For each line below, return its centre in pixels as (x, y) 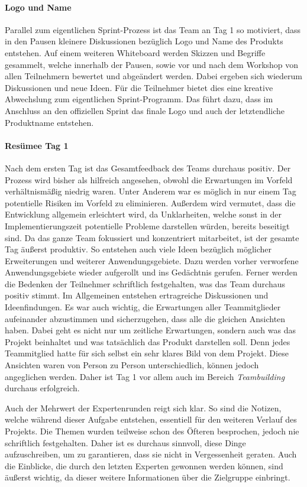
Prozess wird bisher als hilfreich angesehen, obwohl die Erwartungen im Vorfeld (149, 179)
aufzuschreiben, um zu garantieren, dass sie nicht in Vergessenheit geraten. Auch (151, 454)
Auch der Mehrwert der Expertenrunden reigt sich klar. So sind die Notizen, (143, 408)
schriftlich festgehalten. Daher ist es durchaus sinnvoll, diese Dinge (125, 442)
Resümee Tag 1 (37, 145)
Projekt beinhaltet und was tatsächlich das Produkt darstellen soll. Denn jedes (148, 341)
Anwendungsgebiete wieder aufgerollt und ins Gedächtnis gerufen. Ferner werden (151, 272)
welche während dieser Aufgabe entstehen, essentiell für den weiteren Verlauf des (151, 419)
